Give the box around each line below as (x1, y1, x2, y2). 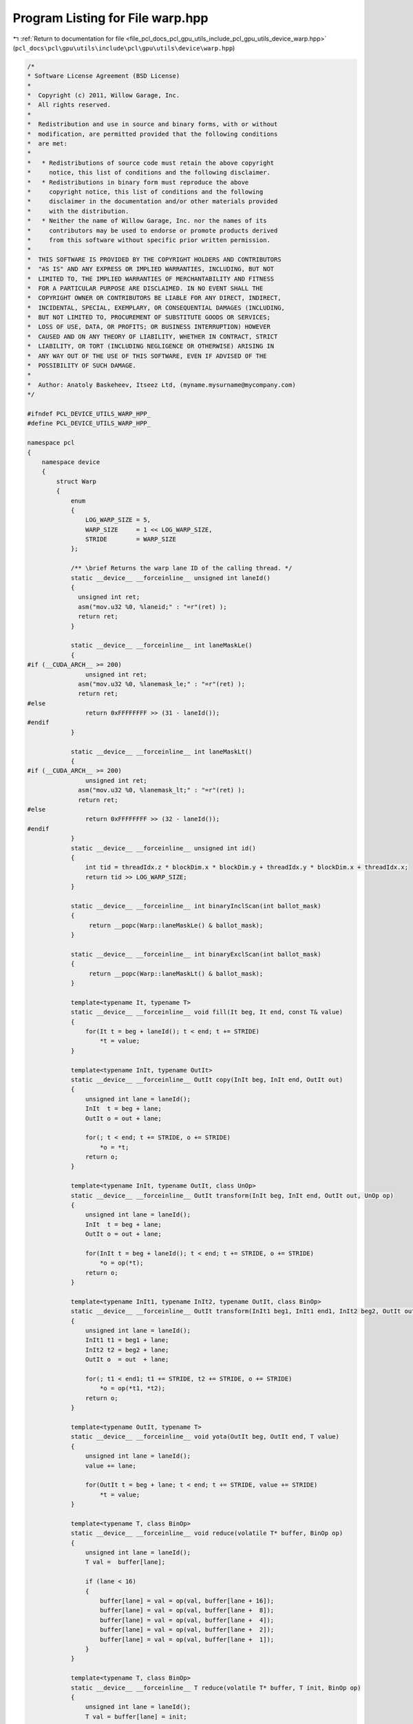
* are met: (27, 140, 68, 148)
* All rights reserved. (27, 101, 112, 109)
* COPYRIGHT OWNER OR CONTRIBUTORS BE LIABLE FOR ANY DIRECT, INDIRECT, (27, 294, 282, 302)
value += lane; (85, 1462, 137, 1470)
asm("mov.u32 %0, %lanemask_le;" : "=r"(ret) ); (78, 680, 246, 688)
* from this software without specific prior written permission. (27, 236, 271, 244)
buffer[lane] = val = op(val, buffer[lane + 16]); (100, 1597, 275, 1605)
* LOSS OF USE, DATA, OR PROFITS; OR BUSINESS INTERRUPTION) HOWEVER (27, 323, 271, 331)
